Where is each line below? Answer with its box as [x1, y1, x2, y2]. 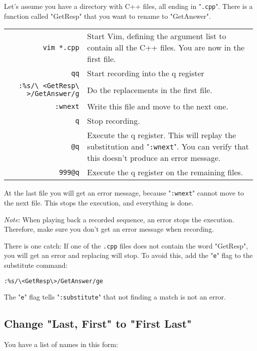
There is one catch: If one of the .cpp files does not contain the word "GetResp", [4, 240, 248, 251]
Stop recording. [87, 115, 140, 127]
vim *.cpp [43, 43, 80, 51]
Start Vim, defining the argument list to [87, 30, 226, 42]
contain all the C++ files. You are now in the [87, 42, 245, 53]
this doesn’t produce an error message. [87, 152, 221, 164]
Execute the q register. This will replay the [87, 129, 236, 141]
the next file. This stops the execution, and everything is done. [4, 197, 194, 207]
